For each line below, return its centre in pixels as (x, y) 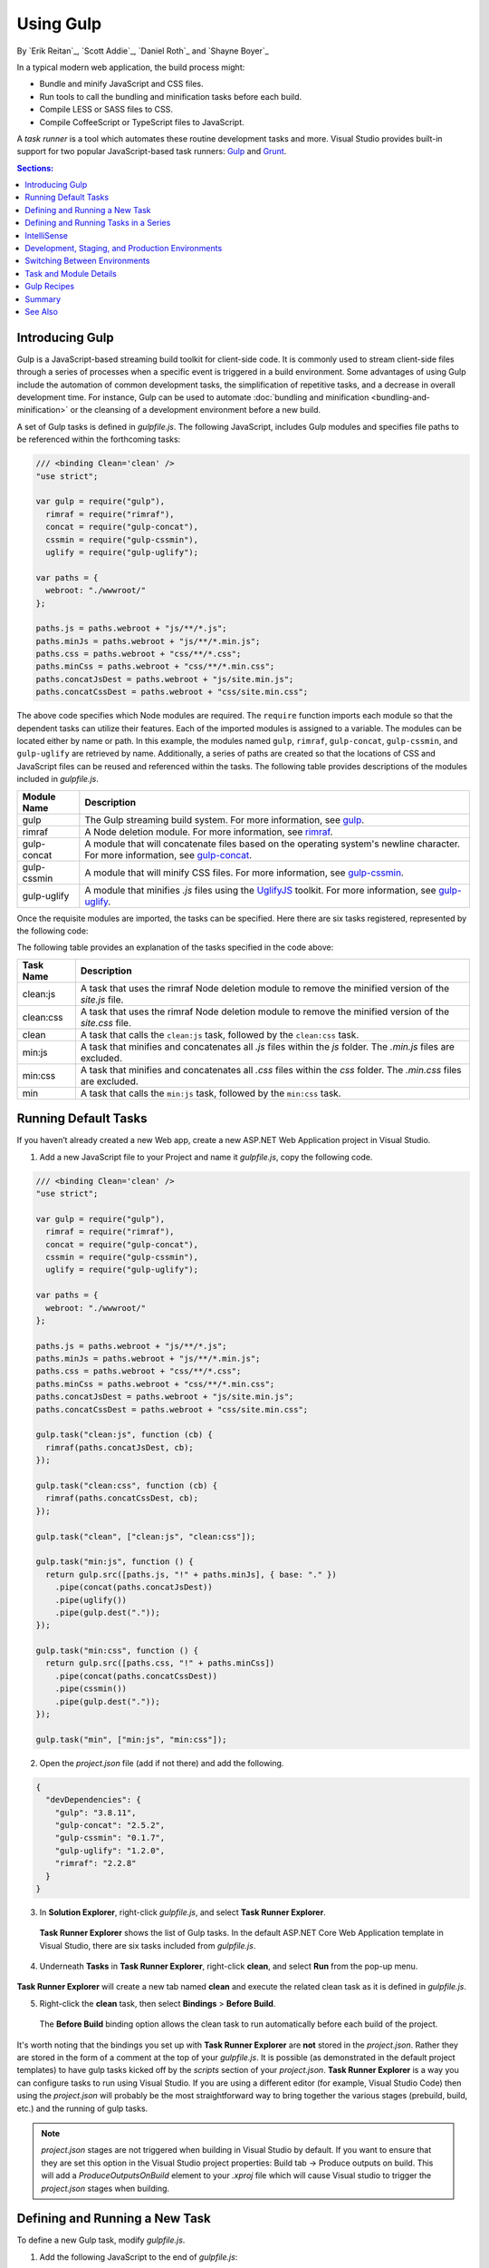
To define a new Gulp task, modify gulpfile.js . (101, 2240)
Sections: (35, 168)
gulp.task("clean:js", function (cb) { (124, 1435)
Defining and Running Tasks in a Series (98, 223)
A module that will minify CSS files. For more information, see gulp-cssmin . (244, 873)
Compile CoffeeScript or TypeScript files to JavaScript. (142, 122)
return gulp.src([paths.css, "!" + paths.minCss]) (160, 1663)
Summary (43, 298)
